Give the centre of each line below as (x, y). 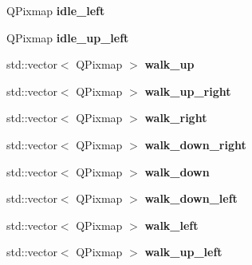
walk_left (171, 225)
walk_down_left (191, 198)
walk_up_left (183, 252)
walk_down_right (195, 144)
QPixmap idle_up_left (68, 37)
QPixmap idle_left (56, 10)
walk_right (176, 118)
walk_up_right (188, 91)
